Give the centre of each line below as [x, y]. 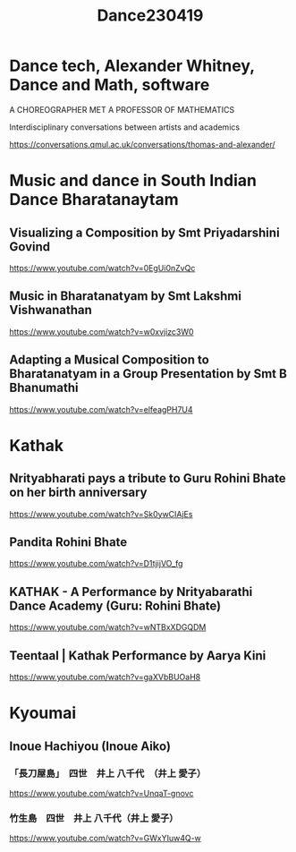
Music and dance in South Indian [133, 181]
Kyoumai [43, 713]
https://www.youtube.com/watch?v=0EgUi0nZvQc [102, 268]
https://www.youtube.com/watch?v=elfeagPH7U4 [101, 409]
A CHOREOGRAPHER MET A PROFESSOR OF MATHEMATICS [122, 109]
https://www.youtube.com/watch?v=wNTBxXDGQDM [108, 627]
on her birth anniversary [78, 493]
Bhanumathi [44, 388]
